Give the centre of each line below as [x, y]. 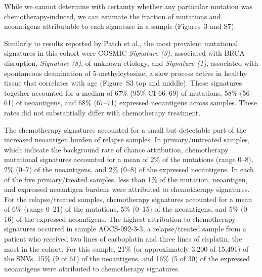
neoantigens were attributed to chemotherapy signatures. [92, 268]
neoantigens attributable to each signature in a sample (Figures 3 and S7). [120, 26]
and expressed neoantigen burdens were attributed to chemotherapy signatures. [127, 189]
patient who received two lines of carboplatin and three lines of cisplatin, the [123, 239]
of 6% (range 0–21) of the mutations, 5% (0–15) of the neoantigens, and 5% [121, 209]
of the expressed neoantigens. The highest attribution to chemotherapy [126, 219]
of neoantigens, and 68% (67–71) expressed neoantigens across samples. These [137, 103]
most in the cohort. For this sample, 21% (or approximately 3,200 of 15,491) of [126, 248]
